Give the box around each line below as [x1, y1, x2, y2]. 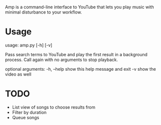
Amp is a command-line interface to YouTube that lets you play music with [5, 4, 155, 10]
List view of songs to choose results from [12, 104, 96, 110]
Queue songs [12, 114, 40, 120]
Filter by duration [12, 109, 47, 115]
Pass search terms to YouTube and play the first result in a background [5, 51, 148, 57]
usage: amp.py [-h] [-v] [5, 42, 53, 48]
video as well [5, 71, 32, 77]
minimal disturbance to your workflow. [5, 9, 82, 15]
